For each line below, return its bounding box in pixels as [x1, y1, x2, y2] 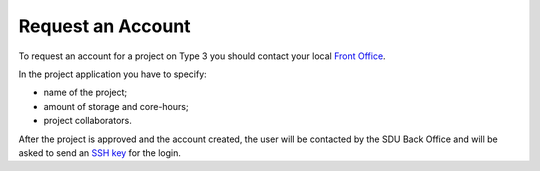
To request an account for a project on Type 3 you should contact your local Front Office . [18, 50, 386, 62]
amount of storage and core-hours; [43, 100, 189, 112]
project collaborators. [43, 115, 132, 127]
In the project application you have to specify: [18, 68, 207, 80]
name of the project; [43, 86, 128, 99]
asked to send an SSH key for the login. [18, 146, 182, 159]
